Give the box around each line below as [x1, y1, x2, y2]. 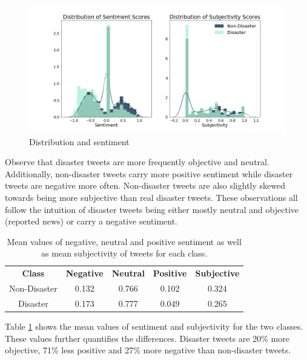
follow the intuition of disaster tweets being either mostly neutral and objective [5, 203, 299, 215]
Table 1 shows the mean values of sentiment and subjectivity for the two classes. [5, 319, 303, 332]
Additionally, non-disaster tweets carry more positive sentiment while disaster [5, 167, 293, 180]
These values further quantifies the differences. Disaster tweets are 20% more [5, 332, 289, 344]
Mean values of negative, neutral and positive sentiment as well [7, 235, 242, 247]
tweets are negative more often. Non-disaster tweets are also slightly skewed [5, 179, 285, 192]
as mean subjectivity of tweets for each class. [41, 247, 208, 260]
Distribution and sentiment [29, 135, 130, 148]
